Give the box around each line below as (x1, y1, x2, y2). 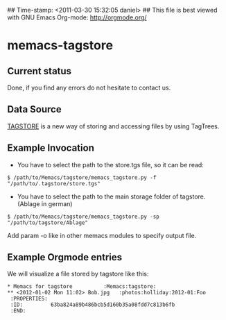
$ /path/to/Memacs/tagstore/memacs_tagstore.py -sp (7, 213, 159, 220)
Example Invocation (7, 142, 95, 154)
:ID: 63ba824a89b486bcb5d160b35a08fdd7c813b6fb (10, 301, 175, 308)
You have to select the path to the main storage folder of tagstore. (17, 192, 206, 201)
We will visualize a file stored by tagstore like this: (7, 270, 149, 278)
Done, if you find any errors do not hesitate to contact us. (7, 83, 171, 92)
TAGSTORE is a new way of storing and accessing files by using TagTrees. (7, 121, 220, 130)
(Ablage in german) (17, 199, 73, 208)
